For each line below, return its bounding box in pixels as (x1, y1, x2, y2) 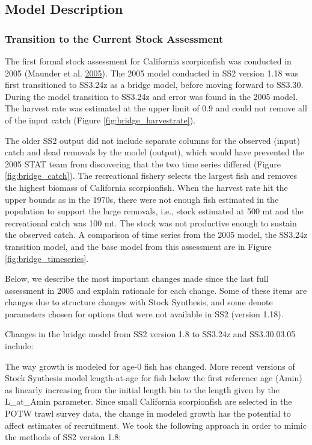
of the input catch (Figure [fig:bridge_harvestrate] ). (5, 113, 196, 126)
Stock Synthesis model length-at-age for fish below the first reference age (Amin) (5, 372, 302, 384)
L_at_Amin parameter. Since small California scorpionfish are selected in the (5, 395, 292, 408)
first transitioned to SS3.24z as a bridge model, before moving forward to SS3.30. (5, 78, 304, 91)
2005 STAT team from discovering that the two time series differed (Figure (5, 157, 281, 170)
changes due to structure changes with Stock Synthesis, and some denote (5, 296, 273, 308)
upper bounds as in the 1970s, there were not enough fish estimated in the (5, 193, 279, 205)
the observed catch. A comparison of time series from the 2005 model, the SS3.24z (5, 228, 308, 241)
